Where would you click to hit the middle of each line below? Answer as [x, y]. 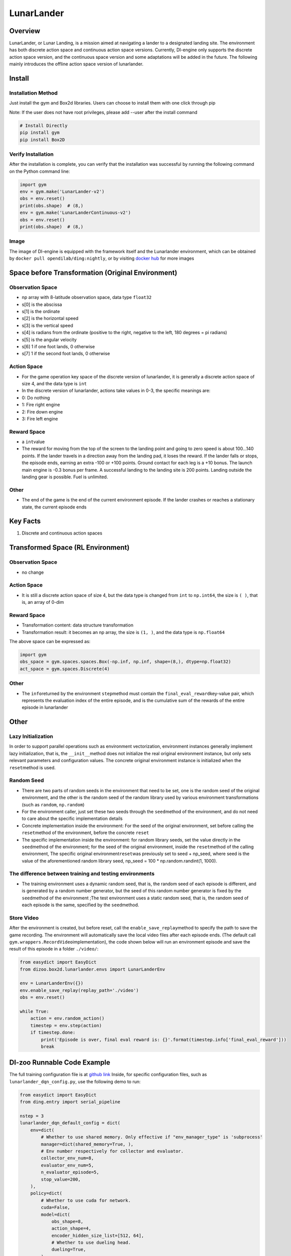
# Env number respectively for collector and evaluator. [112, 1151]
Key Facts [25, 521]
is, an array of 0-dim [43, 602]
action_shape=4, [71, 1229]
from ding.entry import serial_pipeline [70, 1102]
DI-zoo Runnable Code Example [60, 1063]
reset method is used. [33, 767]
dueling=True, [69, 1249]
